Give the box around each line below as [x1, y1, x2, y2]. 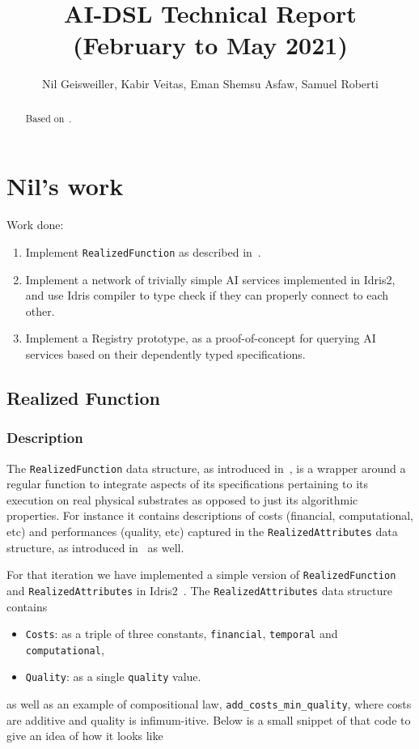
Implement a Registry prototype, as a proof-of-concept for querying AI [25, 330, 376, 347]
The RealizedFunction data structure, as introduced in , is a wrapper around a [6, 459, 406, 476]
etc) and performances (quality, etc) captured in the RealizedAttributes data [6, 522, 398, 539]
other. [25, 302, 55, 319]
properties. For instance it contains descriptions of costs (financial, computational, [6, 507, 413, 524]
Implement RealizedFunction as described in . [25, 243, 261, 260]
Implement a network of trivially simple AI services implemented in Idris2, [25, 270, 396, 287]
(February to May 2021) [73, 28, 348, 62]
